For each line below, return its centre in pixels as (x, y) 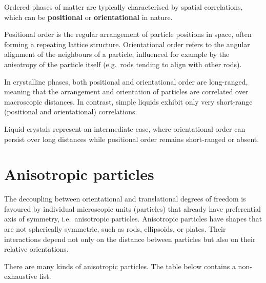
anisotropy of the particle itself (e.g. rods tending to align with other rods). (123, 64)
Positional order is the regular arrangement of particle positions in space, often (128, 34)
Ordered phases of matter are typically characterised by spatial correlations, (124, 7)
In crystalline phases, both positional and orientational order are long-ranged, (126, 81)
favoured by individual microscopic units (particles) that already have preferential (133, 208)
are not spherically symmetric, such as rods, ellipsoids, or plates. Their (115, 229)
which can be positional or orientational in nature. (88, 17)
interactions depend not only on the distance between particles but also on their (130, 239)
